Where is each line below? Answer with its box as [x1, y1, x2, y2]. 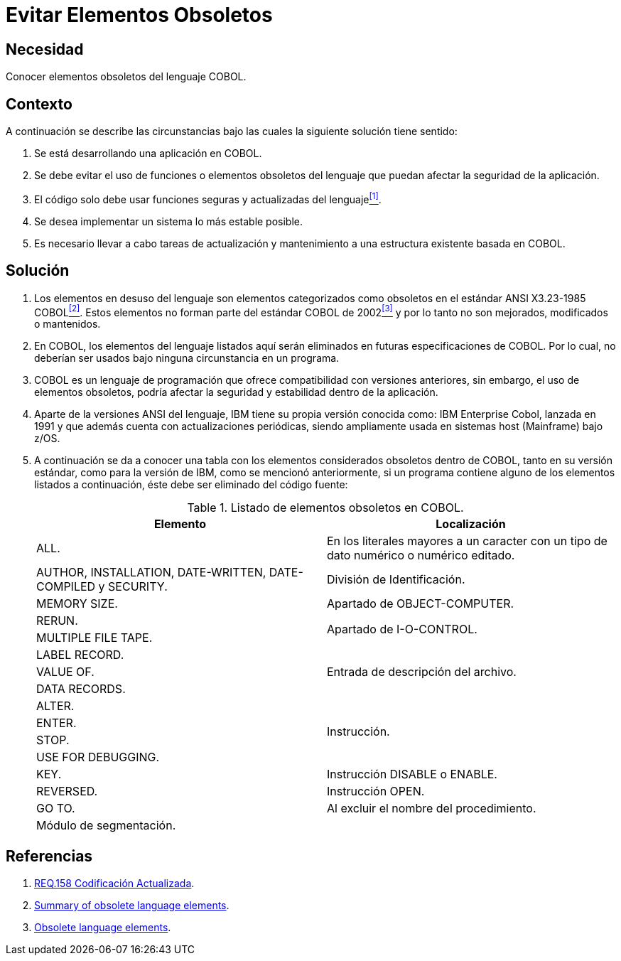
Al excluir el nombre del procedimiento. [327, 801, 536, 816]
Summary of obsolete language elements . [34, 899, 229, 912]
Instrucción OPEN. [327, 784, 425, 799]
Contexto [6, 95, 72, 113]
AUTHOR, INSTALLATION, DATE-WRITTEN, [36, 565, 266, 580]
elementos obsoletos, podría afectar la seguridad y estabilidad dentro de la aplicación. [34, 386, 438, 399]
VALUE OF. [36, 665, 94, 680]
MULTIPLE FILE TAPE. [36, 630, 153, 645]
